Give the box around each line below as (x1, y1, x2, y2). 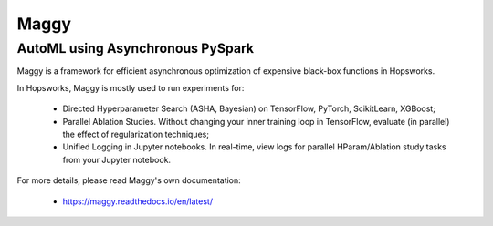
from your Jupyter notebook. (62, 154, 172, 165)
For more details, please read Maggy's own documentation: (16, 175, 241, 186)
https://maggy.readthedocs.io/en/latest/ (62, 196, 214, 207)
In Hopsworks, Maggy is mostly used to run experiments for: (16, 82, 245, 93)
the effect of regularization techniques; (62, 128, 210, 139)
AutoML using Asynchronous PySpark (16, 40, 255, 56)
